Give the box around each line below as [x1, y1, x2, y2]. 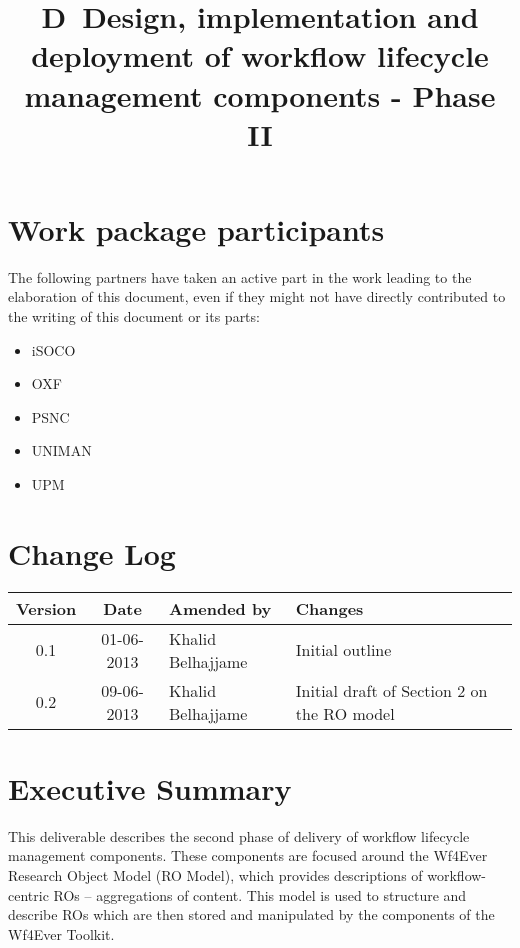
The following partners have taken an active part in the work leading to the [8, 266, 472, 287]
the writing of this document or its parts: [8, 306, 260, 327]
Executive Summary [8, 767, 292, 808]
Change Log [8, 532, 176, 573]
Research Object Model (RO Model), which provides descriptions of [8, 865, 423, 886]
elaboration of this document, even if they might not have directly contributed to [8, 286, 506, 307]
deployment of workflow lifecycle [31, 35, 489, 76]
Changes [295, 596, 364, 620]
